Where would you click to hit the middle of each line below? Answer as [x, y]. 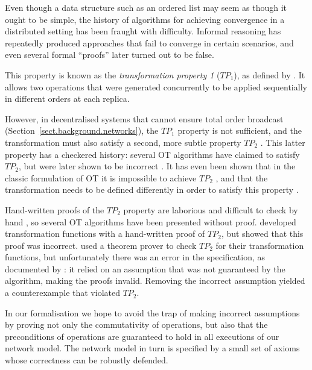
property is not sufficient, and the [240, 130]
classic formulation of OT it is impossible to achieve [101, 177]
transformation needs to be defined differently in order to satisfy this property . [152, 190]
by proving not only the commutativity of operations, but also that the [136, 325]
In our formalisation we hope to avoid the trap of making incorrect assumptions [152, 312]
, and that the [242, 177]
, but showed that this [262, 234]
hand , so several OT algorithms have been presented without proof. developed [151, 221]
